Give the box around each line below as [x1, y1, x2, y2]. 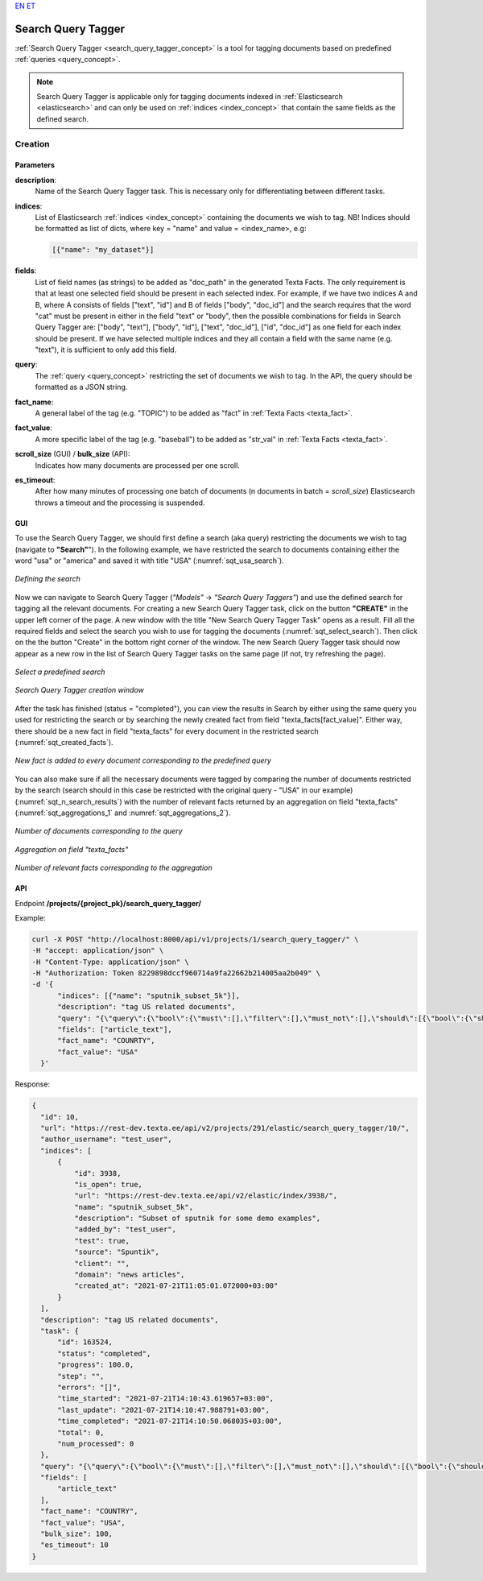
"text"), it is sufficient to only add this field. [35, 345, 177, 354]
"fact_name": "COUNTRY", [40, 1507, 138, 1516]
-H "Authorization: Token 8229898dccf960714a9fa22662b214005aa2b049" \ [31, 969, 321, 978]
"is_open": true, [73, 1180, 142, 1189]
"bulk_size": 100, [40, 1529, 113, 1538]
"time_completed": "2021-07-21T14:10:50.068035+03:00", [57, 1417, 283, 1426]
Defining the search [14, 574, 80, 584]
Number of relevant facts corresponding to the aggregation [14, 863, 213, 873]
